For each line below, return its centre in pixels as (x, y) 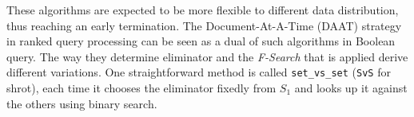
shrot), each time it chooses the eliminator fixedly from (141, 88)
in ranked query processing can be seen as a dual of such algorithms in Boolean (201, 41)
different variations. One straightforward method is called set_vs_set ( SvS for (199, 72)
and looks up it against (351, 88)
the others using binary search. (82, 103)
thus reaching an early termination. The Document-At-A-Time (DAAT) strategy (204, 25)
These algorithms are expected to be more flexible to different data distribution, (203, 10)
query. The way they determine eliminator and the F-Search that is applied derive (207, 56)
